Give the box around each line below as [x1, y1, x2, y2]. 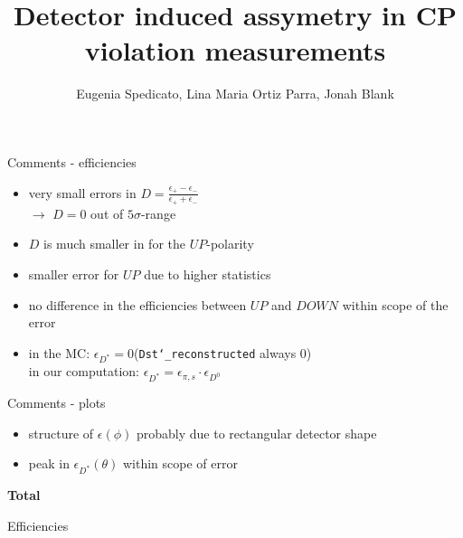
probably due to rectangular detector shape [136, 423, 377, 442]
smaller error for [28, 264, 119, 283]
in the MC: [28, 343, 90, 362]
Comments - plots [7, 393, 106, 412]
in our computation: [28, 362, 139, 381]
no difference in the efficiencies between [28, 295, 247, 314]
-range [140, 203, 176, 222]
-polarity [206, 234, 254, 253]
